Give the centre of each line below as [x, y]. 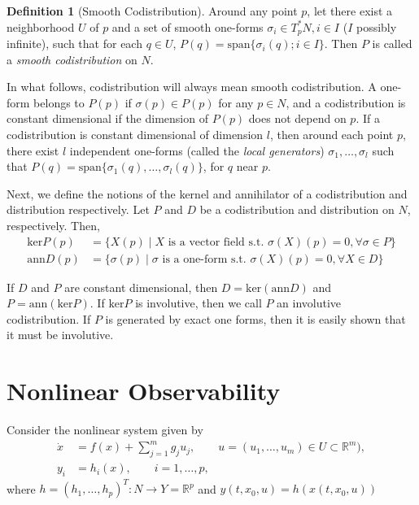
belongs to [59, 102]
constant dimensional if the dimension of [107, 118]
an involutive [309, 303]
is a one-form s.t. [204, 259]
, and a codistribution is [346, 102]
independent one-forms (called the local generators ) [197, 150]
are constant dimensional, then [141, 287]
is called [392, 44]
